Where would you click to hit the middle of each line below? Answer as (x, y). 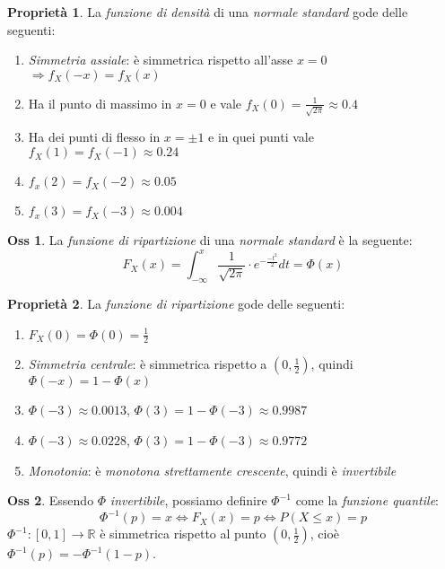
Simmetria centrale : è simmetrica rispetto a (148, 364)
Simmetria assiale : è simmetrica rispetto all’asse (161, 60)
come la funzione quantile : (367, 500)
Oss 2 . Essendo (51, 500)
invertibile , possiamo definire (188, 500)
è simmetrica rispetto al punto (183, 534)
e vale (226, 103)
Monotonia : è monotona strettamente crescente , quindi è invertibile (212, 470)
